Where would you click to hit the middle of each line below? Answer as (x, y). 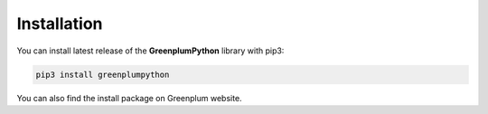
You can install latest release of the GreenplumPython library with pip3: (150, 51)
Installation (60, 24)
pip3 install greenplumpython (103, 74)
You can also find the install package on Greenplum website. (130, 98)
